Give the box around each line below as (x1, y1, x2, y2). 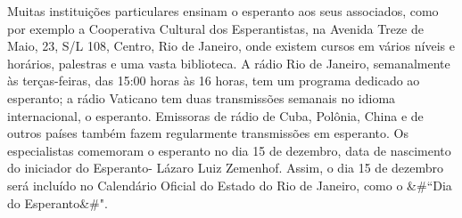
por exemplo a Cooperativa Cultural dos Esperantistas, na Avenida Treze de (7, 19, 424, 37)
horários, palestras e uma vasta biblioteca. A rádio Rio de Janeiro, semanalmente (7, 53, 450, 72)
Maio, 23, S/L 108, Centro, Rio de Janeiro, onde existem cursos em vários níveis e (7, 36, 455, 55)
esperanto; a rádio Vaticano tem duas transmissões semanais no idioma (7, 88, 396, 107)
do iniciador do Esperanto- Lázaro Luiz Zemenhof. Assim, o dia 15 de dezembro (7, 158, 444, 177)
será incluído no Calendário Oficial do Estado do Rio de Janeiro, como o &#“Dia (7, 175, 452, 194)
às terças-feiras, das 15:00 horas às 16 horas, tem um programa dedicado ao (7, 71, 420, 90)
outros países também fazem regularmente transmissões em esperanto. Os (7, 124, 408, 142)
